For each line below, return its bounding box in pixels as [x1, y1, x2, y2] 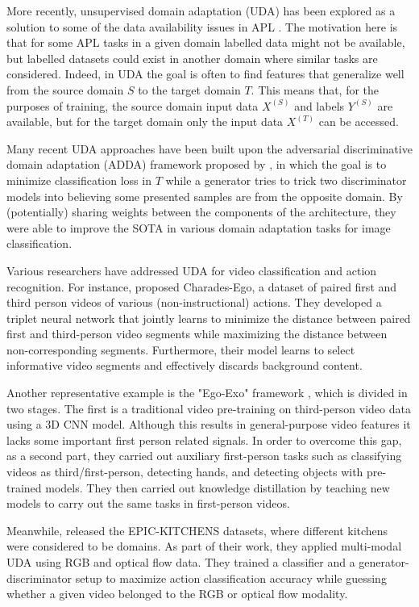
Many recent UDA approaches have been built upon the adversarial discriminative [6, 140, 413, 157]
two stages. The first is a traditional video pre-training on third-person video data [6, 400, 411, 417]
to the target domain [138, 81, 241, 98]
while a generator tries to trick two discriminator [165, 171, 407, 188]
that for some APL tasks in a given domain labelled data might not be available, [6, 34, 405, 51]
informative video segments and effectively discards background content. [6, 357, 363, 374]
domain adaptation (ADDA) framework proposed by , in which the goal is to [6, 156, 387, 173]
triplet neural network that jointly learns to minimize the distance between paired [6, 309, 411, 326]
